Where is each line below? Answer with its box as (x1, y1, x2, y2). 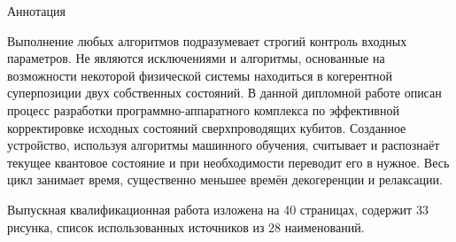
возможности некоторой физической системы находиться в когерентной (7, 66, 393, 84)
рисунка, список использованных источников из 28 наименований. (7, 217, 365, 236)
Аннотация (7, 2, 66, 20)
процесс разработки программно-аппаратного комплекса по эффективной (7, 100, 399, 119)
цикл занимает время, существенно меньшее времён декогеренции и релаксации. (7, 170, 443, 189)
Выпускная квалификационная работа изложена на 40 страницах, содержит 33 (7, 199, 429, 218)
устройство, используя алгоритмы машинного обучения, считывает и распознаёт (7, 136, 440, 154)
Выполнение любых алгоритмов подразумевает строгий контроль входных (7, 31, 407, 50)
